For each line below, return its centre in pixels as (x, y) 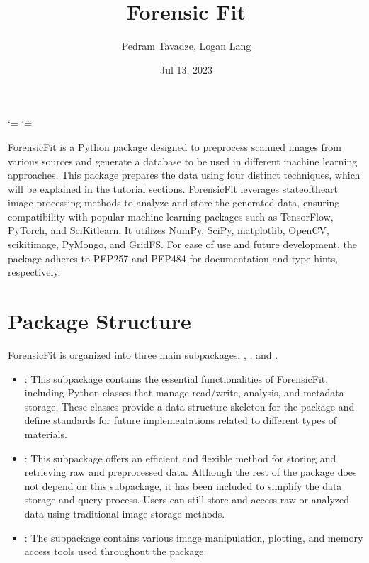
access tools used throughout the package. (115, 551)
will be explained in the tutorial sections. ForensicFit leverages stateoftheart (173, 188)
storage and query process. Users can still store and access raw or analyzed (187, 500)
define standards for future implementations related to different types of (181, 420)
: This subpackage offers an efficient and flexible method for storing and (180, 458)
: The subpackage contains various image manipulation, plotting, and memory (194, 537)
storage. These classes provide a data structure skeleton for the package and (189, 406)
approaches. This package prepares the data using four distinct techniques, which (184, 175)
